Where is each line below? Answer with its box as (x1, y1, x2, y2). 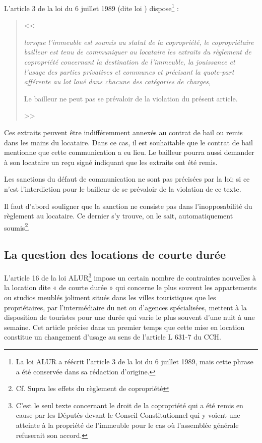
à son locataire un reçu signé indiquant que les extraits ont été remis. (4, 156, 218, 167)
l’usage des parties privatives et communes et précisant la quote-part (24, 66, 234, 77)
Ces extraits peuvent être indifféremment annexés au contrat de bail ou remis (4, 127, 243, 137)
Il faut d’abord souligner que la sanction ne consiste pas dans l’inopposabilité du (4, 200, 252, 211)
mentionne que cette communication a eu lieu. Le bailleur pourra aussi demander (4, 147, 254, 157)
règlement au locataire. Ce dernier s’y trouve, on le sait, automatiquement (4, 210, 233, 221)
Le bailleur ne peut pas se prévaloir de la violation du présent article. (24, 93, 238, 103)
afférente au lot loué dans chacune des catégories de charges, (24, 76, 211, 87)
